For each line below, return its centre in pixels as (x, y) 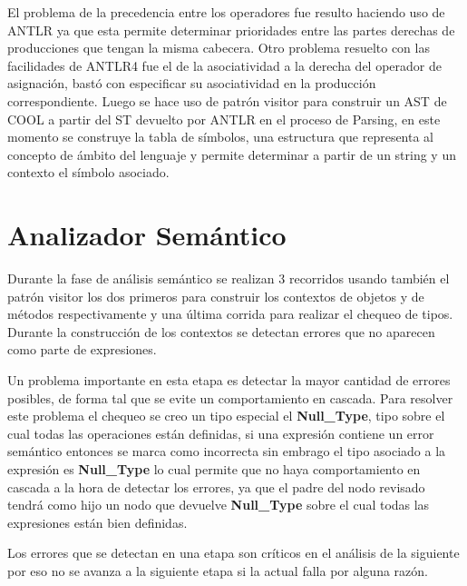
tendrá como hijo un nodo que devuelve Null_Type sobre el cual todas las (219, 505)
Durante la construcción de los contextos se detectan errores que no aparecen (221, 331)
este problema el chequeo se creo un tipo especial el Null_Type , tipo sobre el (226, 416)
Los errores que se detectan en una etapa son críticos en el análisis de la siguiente (233, 553)
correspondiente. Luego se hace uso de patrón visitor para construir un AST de (227, 100)
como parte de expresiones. (82, 349)
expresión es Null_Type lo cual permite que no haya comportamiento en (214, 469)
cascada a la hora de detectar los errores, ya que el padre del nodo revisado (216, 487)
